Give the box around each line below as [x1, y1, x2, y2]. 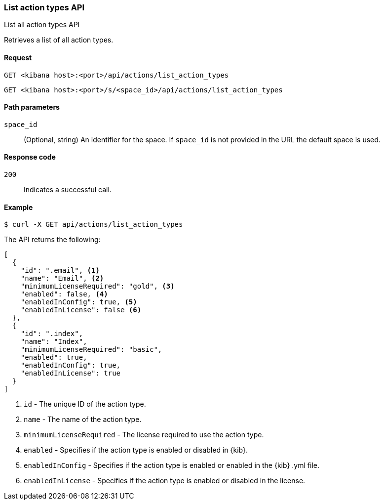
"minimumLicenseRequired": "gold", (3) [20, 282, 175, 291]
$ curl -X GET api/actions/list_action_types [4, 220, 183, 229]
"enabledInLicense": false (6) [20, 306, 142, 314]
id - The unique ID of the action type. [24, 400, 146, 409]
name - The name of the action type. [24, 415, 142, 424]
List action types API [4, 2, 85, 12]
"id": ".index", [20, 330, 83, 338]
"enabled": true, [20, 353, 87, 362]
